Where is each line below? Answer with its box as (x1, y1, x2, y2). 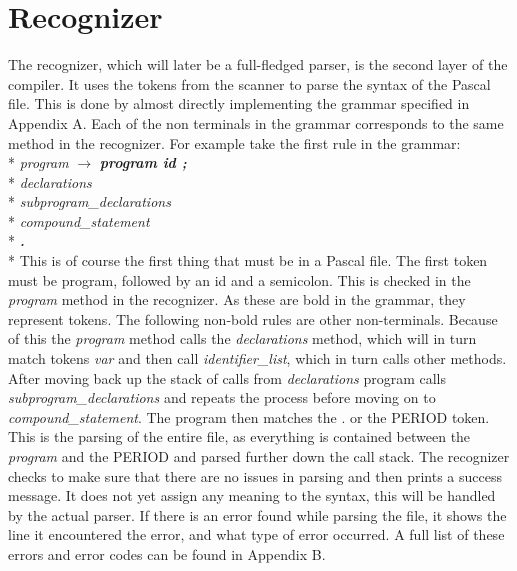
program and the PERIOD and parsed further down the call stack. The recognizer (8, 446, 510, 466)
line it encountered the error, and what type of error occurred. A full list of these (8, 524, 505, 545)
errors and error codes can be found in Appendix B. (8, 543, 326, 564)
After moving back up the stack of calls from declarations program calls (8, 367, 447, 388)
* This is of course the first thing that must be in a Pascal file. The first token (8, 250, 488, 271)
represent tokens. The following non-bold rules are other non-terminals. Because (8, 308, 498, 329)
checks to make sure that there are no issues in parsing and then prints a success (8, 465, 503, 486)
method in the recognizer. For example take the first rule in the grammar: (8, 132, 461, 153)
